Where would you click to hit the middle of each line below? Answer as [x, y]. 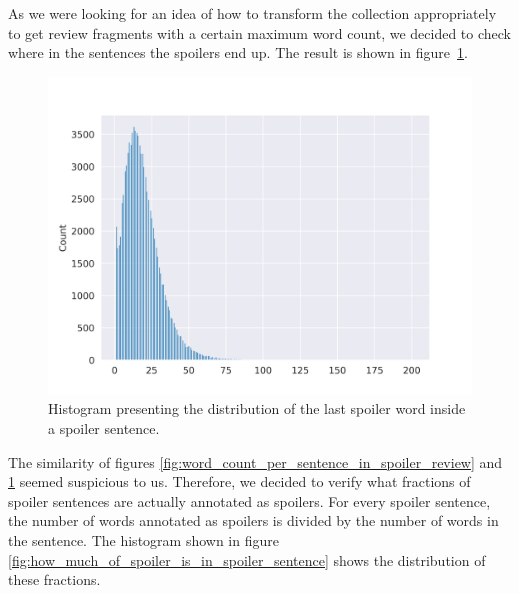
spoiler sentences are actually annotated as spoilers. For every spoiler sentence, [249, 500]
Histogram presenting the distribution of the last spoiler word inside [257, 408]
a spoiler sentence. [104, 427]
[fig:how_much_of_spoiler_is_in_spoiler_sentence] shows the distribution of [247, 559]
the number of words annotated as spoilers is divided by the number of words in [253, 520]
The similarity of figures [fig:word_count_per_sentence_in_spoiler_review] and [255, 461]
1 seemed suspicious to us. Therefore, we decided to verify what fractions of [239, 481]
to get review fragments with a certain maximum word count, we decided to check [259, 32]
